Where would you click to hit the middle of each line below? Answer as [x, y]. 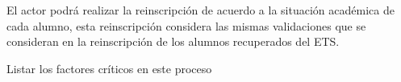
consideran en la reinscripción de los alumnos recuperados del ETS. [173, 41]
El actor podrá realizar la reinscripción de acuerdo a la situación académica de [200, 10]
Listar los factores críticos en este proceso [109, 68]
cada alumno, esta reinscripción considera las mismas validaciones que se [186, 25]
